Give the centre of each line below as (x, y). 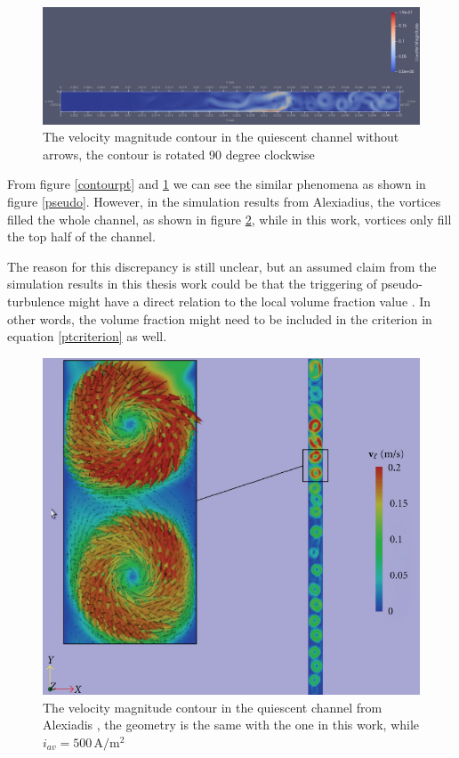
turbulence (36, 302)
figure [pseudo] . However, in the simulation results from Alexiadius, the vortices (224, 202)
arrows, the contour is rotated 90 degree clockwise (179, 154)
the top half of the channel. (81, 236)
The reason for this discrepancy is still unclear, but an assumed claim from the (222, 266)
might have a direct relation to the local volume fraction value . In (250, 302)
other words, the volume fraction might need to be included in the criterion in (220, 318)
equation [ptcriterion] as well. (87, 336)
